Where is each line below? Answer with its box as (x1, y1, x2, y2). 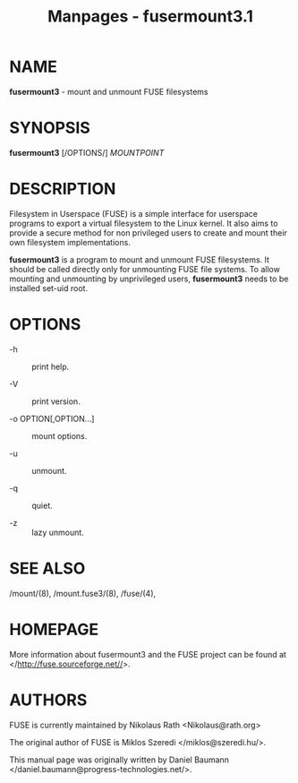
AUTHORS (9, 690, 88, 710)
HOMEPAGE (9, 619, 99, 640)
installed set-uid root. (9, 282, 88, 293)
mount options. (31, 430, 88, 441)
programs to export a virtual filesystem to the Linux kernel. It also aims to (9, 218, 278, 228)
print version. (31, 396, 81, 407)
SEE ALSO (9, 558, 86, 579)
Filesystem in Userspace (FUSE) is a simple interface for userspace (9, 208, 258, 219)
